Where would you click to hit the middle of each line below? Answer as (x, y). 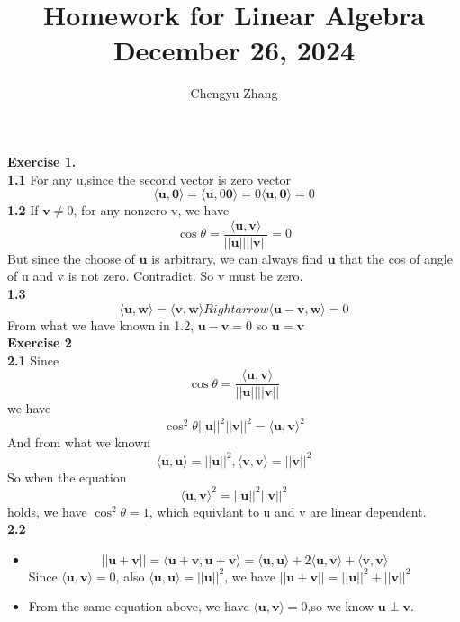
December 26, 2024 (234, 50)
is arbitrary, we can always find (237, 258)
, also (130, 576)
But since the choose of (71, 258)
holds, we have (47, 511)
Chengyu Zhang (234, 93)
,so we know (341, 606)
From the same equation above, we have (139, 606)
